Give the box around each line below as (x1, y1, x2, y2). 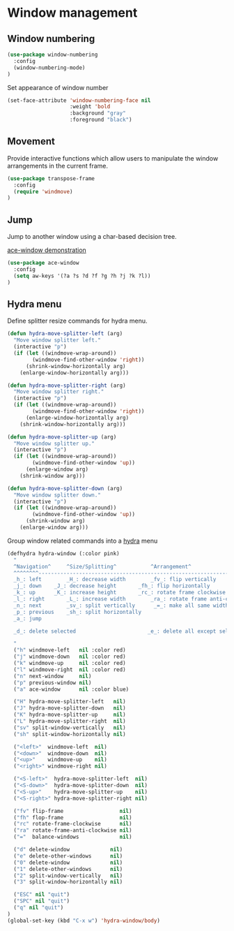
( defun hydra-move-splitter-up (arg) (7, 433, 117, 441)
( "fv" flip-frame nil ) (13, 807, 132, 814)
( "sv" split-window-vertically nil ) (13, 724, 127, 731)
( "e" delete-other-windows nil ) (13, 852, 123, 860)
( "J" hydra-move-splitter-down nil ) (13, 705, 127, 712)
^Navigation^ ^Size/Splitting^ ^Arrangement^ (13, 563, 192, 570)
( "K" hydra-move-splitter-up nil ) (13, 711, 127, 719)
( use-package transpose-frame (7, 175, 95, 182)
